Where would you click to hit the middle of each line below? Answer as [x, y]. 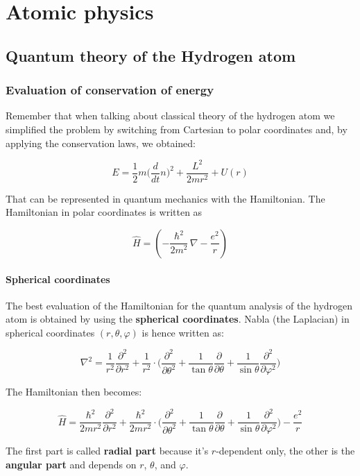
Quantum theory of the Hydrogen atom [151, 55]
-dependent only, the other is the [285, 451]
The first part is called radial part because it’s [107, 451]
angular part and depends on [71, 464]
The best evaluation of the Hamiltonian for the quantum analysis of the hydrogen [179, 305]
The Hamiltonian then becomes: [74, 392]
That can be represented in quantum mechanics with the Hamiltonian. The [165, 198]
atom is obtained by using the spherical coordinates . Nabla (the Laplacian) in [178, 319]
